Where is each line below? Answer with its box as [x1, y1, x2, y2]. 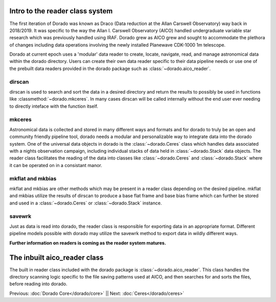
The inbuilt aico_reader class [9, 253, 104, 262]
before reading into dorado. [9, 281, 67, 287]
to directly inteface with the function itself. [9, 103, 99, 109]
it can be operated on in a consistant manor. [9, 162, 102, 168]
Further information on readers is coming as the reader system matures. [9, 240, 166, 246]
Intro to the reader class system [9, 7, 113, 15]
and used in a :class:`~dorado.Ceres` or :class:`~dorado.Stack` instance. [9, 200, 162, 206]
